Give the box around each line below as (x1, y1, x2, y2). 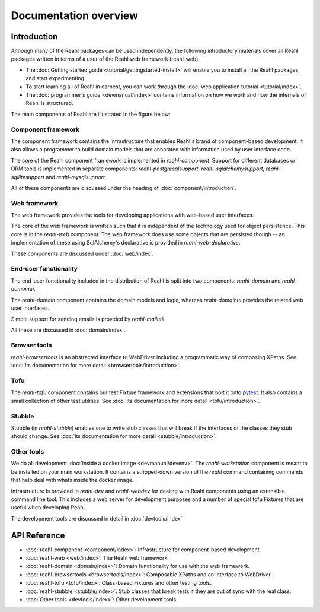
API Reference (11, 530, 65, 540)
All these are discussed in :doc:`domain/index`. (11, 326, 126, 334)
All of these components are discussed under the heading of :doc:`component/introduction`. (11, 184, 236, 191)
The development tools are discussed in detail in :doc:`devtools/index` (11, 515, 183, 522)
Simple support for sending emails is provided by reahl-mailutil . (11, 315, 166, 323)
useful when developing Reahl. (11, 504, 87, 511)
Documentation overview (11, 9, 139, 22)
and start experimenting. (25, 75, 86, 82)
